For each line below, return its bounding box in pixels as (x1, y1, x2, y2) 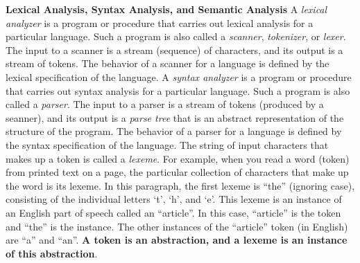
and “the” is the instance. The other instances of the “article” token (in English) (6, 219, 348, 233)
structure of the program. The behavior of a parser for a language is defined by (6, 124, 342, 138)
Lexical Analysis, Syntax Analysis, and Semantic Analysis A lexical (6, 2, 327, 16)
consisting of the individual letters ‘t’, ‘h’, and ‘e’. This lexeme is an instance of (6, 192, 342, 206)
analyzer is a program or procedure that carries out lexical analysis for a (6, 15, 314, 30)
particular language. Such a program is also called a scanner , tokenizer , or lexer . (6, 29, 346, 44)
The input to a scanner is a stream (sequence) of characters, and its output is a (6, 42, 343, 57)
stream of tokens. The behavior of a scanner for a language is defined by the (6, 56, 329, 71)
